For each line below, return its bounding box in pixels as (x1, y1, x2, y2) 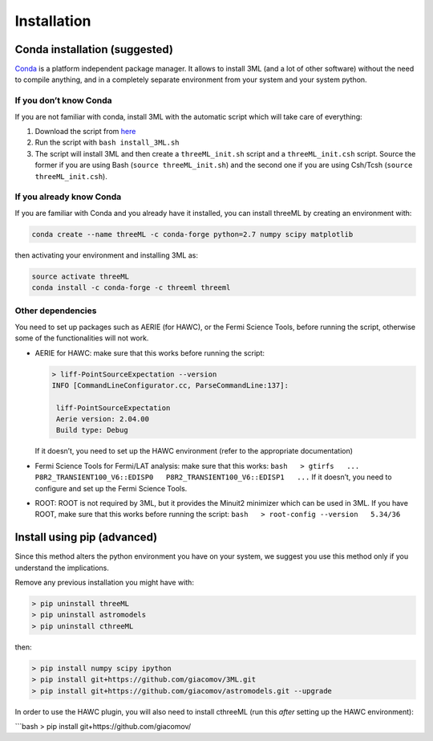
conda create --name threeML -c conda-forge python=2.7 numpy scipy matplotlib (31, 230, 354, 238)
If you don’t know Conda (14, 95, 112, 106)
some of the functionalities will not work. (14, 333, 149, 343)
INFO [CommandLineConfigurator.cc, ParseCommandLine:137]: (51, 381, 289, 389)
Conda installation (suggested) (14, 43, 174, 56)
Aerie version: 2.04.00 (56, 414, 150, 424)
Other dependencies (14, 305, 97, 316)
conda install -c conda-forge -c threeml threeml (31, 283, 231, 292)
